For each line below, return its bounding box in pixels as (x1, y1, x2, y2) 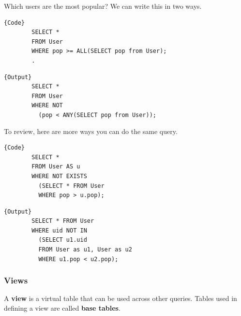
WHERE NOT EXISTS (31, 172, 87, 180)
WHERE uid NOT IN (31, 227, 87, 234)
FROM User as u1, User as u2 (38, 246, 132, 253)
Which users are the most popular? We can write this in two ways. (4, 1, 202, 11)
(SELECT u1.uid (38, 236, 87, 244)
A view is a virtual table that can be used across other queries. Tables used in (4, 293, 237, 303)
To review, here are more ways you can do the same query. (4, 126, 178, 136)
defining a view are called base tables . (4, 303, 120, 313)
